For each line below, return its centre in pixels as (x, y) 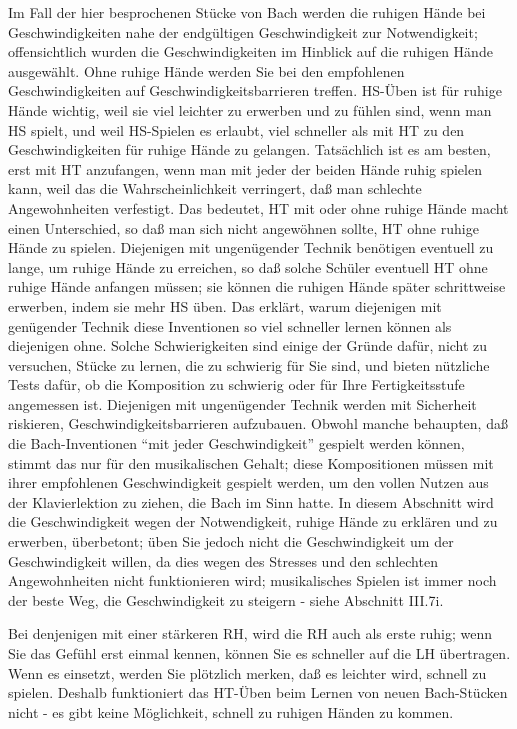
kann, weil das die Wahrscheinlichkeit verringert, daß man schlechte (215, 188)
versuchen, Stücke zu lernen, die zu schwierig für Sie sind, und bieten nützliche (249, 364)
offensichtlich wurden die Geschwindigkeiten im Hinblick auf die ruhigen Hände (250, 51)
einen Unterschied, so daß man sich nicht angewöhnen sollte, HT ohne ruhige (243, 227)
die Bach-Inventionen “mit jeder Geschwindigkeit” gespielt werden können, (236, 443)
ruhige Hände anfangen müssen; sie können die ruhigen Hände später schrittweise (257, 286)
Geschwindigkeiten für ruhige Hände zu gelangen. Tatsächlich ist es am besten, (249, 149)
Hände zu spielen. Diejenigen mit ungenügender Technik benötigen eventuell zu (251, 247)
